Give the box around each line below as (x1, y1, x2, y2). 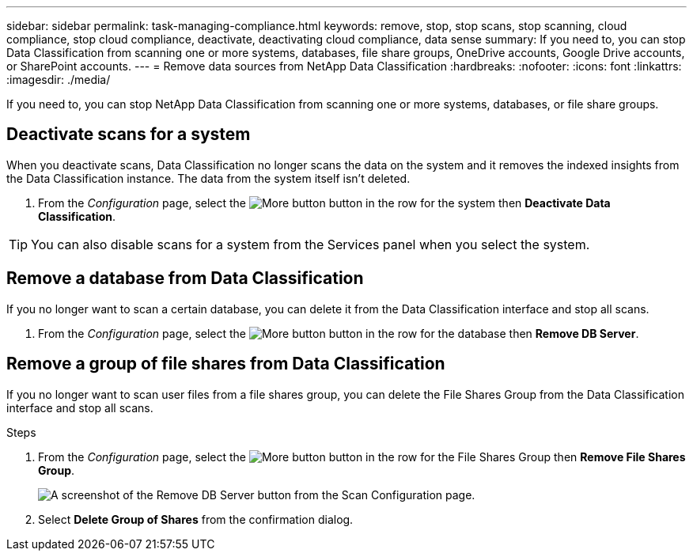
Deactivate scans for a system (6, 124, 251, 145)
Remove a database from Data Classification (6, 268, 364, 289)
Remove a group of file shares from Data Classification (6, 354, 445, 374)
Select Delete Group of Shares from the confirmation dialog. (38, 512, 354, 526)
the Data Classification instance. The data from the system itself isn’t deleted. (6, 171, 411, 185)
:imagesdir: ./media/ (6, 73, 111, 86)
